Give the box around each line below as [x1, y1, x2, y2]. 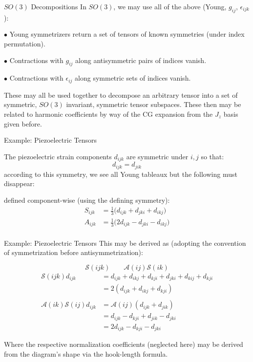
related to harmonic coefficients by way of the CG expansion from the [4, 109, 213, 119]
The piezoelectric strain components [4, 151, 112, 161]
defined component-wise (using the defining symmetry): [4, 194, 170, 205]
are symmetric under [126, 151, 189, 161]
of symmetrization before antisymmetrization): [4, 247, 143, 257]
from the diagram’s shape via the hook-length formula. [4, 348, 168, 359]
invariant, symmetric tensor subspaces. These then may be [66, 99, 241, 109]
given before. [4, 118, 42, 128]
